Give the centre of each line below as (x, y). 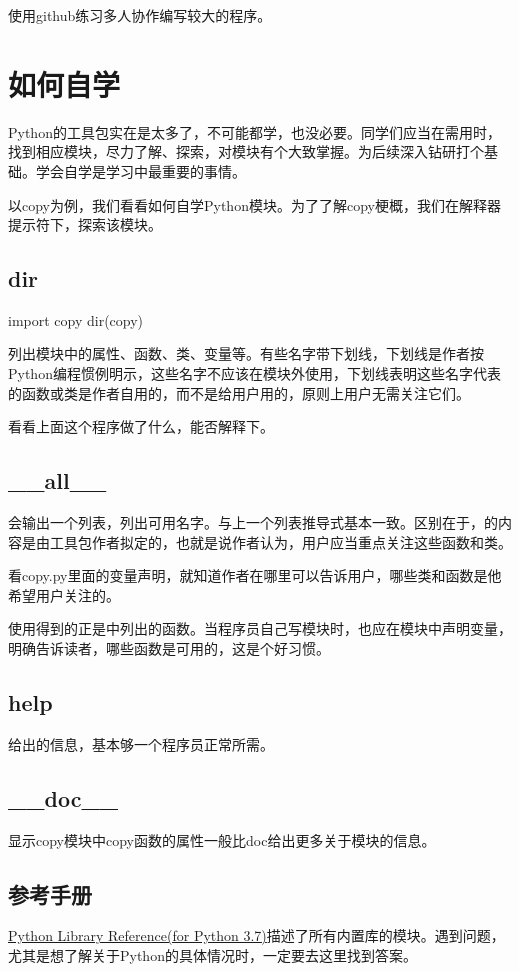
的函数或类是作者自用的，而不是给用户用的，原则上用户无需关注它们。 (239, 392)
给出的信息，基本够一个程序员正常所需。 (141, 743)
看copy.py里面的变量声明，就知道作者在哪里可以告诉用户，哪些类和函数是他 (255, 575)
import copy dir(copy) (76, 319)
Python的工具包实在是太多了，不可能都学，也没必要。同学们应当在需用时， (254, 131)
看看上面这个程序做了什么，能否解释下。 (141, 426)
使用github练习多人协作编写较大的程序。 (140, 15)
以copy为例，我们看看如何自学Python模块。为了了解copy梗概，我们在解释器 (254, 204)
